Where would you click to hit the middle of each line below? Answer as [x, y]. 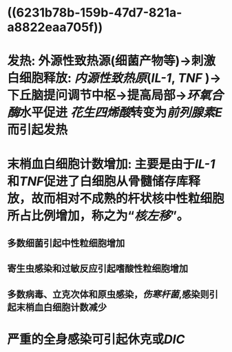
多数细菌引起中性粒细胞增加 [66, 243]
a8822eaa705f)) [55, 27]
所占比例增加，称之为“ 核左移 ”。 [98, 216]
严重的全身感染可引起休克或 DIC [96, 339]
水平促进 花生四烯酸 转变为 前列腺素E [121, 113]
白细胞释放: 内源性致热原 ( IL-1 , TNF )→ [114, 78]
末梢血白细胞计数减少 [61, 307]
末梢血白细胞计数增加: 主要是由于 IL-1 [111, 164]
